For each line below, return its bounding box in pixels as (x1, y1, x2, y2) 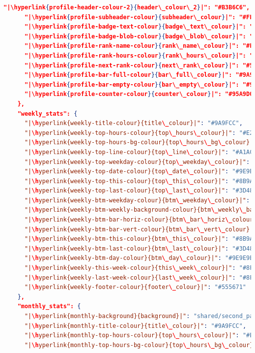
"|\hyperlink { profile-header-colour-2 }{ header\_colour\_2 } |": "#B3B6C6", (3, 4, 250, 11)
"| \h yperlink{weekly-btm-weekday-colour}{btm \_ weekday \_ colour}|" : (24, 196, 250, 204)
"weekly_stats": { (17, 110, 78, 117)
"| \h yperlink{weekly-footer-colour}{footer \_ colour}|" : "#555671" (24, 284, 247, 291)
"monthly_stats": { (17, 303, 81, 310)
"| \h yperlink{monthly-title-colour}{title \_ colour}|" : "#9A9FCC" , (24, 322, 247, 329)
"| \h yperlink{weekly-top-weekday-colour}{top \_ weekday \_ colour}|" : (24, 158, 250, 165)
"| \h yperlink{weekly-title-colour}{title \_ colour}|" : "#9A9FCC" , (24, 120, 243, 127)
